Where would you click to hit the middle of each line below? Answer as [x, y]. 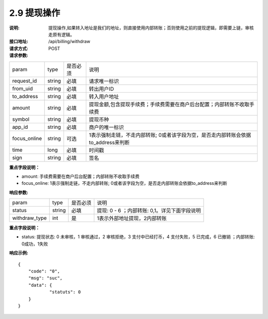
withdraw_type [30, 218]
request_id [25, 81]
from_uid [23, 88]
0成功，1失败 [35, 244]
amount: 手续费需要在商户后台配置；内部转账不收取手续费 [81, 176]
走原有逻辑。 [61, 34]
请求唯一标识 [104, 81]
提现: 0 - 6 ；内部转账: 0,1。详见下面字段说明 [149, 211]
